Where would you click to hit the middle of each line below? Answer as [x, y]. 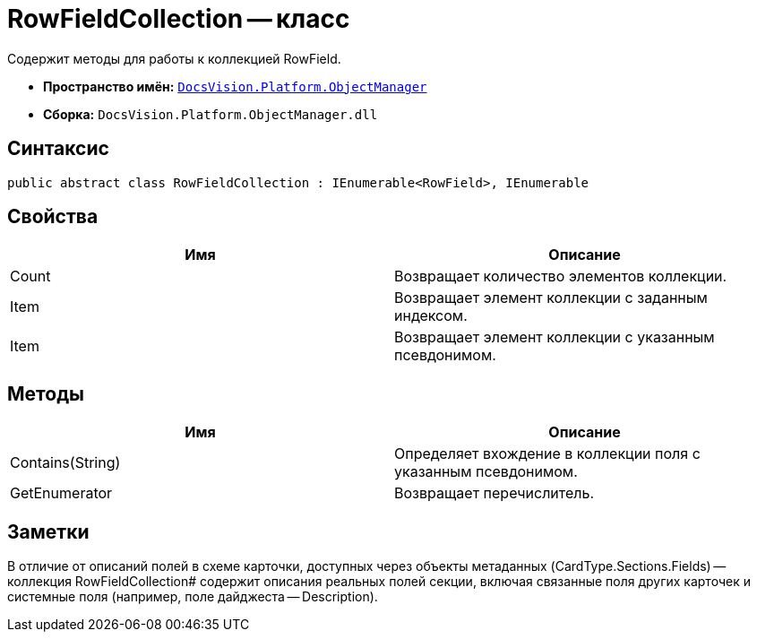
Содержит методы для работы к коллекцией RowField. [174, 58]
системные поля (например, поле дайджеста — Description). [193, 597]
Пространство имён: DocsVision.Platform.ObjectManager [235, 86]
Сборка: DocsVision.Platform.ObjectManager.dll [211, 114]
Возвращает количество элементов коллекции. [561, 276]
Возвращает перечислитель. [495, 493]
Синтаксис [58, 149]
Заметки [48, 531]
